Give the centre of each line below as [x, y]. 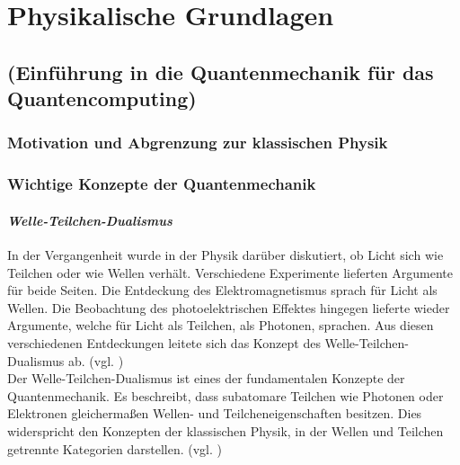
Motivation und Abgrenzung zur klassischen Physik [198, 143]
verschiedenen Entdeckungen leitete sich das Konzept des [164, 343]
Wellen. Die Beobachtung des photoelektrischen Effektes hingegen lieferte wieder [229, 307]
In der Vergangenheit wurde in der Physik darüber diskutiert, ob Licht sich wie [226, 255]
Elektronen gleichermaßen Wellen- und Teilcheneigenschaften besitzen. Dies [215, 413]
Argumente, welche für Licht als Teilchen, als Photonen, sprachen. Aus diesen [221, 325]
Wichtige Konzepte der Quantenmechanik [162, 184]
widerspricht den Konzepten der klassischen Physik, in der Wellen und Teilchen [226, 430]
